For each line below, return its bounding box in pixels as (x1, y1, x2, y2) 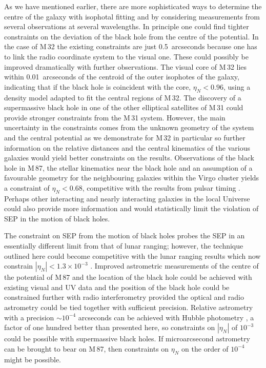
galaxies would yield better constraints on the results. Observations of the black (4, 152, 254, 163)
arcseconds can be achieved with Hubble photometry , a (78, 312, 254, 322)
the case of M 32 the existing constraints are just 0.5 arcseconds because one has (4, 41, 257, 52)
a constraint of (4, 182, 50, 193)
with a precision (4, 312, 54, 322)
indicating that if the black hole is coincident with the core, (4, 81, 191, 92)
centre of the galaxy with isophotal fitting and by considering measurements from (4, 11, 260, 22)
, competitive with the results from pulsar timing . (82, 182, 241, 193)
